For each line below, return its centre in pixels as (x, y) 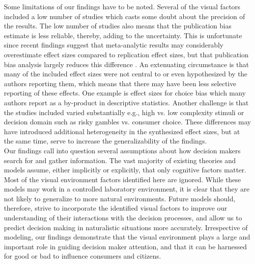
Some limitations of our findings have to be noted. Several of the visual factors (122, 6)
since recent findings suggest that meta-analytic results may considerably (114, 45)
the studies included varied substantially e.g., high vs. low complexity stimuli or (124, 112)
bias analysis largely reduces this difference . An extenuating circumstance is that (127, 64)
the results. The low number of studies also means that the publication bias (118, 26)
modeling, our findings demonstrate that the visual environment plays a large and (127, 237)
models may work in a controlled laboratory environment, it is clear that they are (127, 189)
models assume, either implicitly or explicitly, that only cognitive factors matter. (125, 170)
